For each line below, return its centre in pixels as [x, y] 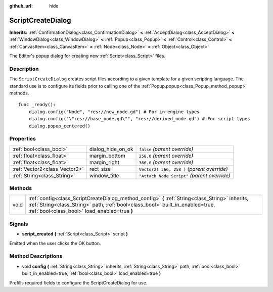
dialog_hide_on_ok [111, 149]
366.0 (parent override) [166, 162]
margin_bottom [107, 156]
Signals [19, 224]
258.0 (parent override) [166, 156]
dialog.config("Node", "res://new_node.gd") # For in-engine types [114, 112]
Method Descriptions [36, 256]
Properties [23, 139]
